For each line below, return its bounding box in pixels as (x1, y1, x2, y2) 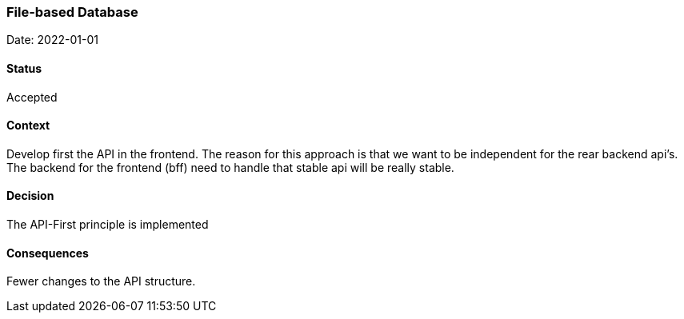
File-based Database (6, 4, 138, 20)
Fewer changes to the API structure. (6, 274, 196, 289)
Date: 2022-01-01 (6, 33, 98, 47)
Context (6, 118, 50, 133)
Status (6, 61, 42, 75)
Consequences (6, 245, 89, 260)
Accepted (6, 90, 58, 104)
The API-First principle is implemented (6, 217, 209, 232)
